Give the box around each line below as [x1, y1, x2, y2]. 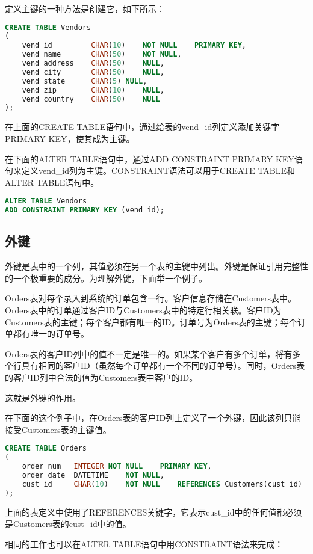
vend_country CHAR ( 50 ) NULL [22, 94, 160, 103]
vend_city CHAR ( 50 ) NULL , [22, 67, 164, 76]
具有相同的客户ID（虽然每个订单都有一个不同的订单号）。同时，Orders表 [21, 359, 305, 372]
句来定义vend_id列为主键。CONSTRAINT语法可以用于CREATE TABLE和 [5, 164, 296, 177]
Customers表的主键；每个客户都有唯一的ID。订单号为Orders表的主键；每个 [5, 315, 297, 328]
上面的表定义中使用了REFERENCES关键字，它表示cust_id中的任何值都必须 [5, 505, 302, 518]
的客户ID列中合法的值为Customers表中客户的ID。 [5, 371, 198, 384]
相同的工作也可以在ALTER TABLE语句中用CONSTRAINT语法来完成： [5, 537, 284, 550]
